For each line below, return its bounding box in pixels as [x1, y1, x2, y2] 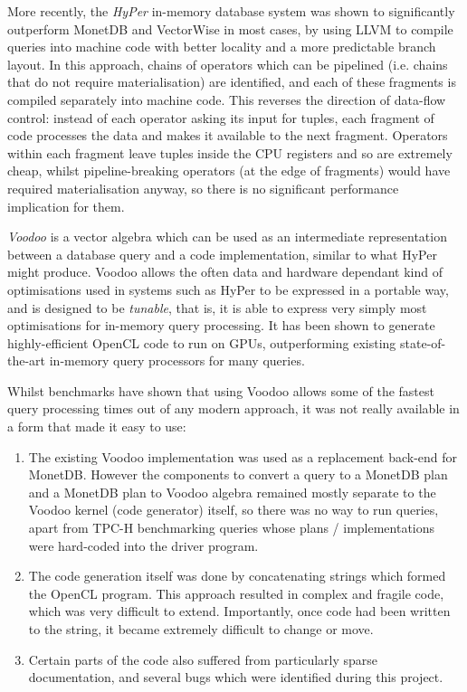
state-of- [400, 333, 446, 352]
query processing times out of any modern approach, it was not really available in [7, 399, 460, 418]
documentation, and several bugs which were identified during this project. [28, 668, 443, 687]
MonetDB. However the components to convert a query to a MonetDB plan [28, 465, 448, 484]
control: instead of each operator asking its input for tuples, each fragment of [7, 108, 434, 127]
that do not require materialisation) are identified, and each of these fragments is [7, 72, 456, 91]
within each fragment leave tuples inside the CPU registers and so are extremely [7, 143, 453, 162]
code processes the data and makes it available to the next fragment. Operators [7, 126, 448, 145]
